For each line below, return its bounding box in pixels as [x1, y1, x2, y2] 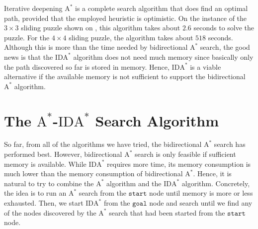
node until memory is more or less [149, 188, 253, 198]
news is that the [4, 51, 53, 62]
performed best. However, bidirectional [4, 149, 122, 159]
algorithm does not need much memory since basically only [73, 51, 254, 62]
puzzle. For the [4, 32, 50, 42]
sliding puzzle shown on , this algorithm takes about [21, 22, 180, 33]
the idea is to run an [4, 188, 67, 198]
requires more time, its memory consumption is [107, 158, 251, 169]
